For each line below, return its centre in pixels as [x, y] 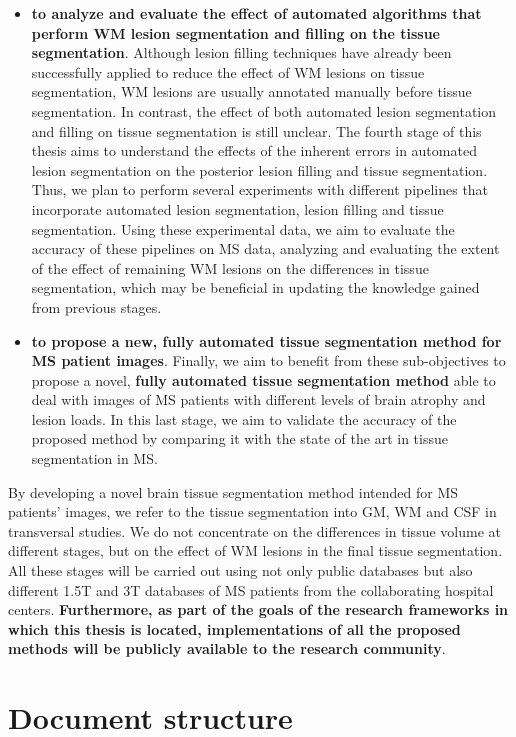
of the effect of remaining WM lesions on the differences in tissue [230, 267]
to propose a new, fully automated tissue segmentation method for [266, 340]
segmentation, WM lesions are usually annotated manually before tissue [251, 91]
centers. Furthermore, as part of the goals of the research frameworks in [258, 609]
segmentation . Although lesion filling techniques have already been [241, 52]
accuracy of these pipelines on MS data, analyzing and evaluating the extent [265, 248]
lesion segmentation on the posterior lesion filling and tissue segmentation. [259, 169]
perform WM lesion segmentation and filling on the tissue [235, 32]
